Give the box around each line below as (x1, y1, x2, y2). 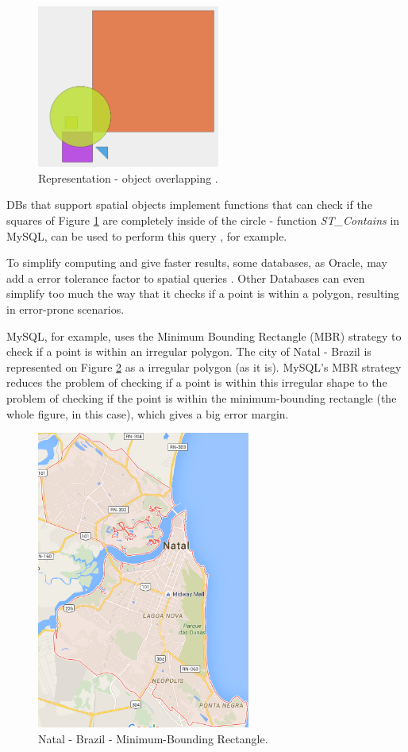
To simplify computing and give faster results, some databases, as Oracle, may (6, 254, 387, 271)
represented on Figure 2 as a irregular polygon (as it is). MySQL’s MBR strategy (6, 358, 402, 375)
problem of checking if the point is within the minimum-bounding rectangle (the (6, 389, 397, 406)
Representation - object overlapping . (38, 169, 218, 186)
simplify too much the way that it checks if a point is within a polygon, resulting (6, 285, 400, 302)
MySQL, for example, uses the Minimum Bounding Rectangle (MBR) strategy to (6, 327, 402, 344)
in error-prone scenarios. (6, 300, 125, 317)
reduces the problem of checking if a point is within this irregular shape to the (6, 374, 387, 391)
